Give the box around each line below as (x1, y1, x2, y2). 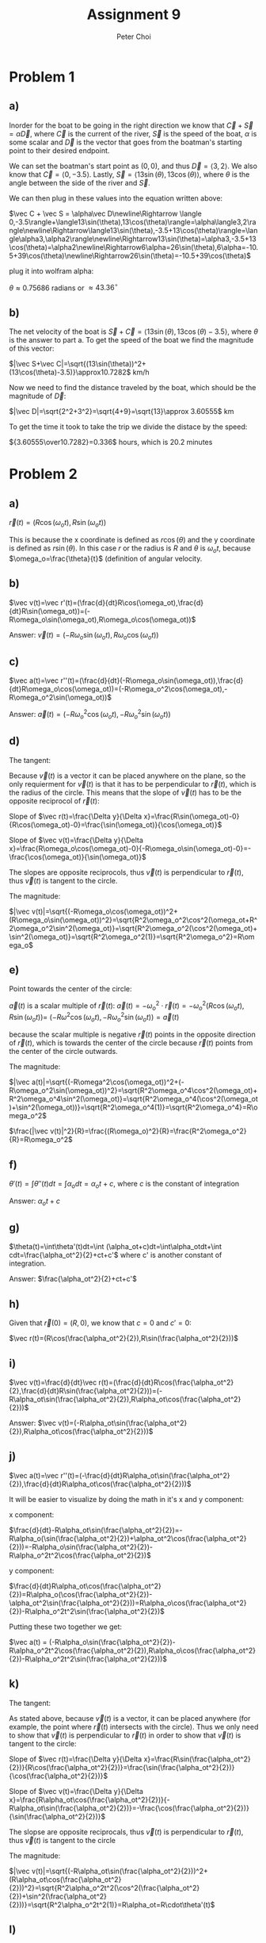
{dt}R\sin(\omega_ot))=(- (9, 606, 90, 615)
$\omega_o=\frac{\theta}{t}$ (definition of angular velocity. (9, 554, 203, 563)
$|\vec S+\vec (9, 359, 55, 369)
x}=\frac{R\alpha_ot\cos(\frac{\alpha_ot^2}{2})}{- (9, 1795, 170, 1804)
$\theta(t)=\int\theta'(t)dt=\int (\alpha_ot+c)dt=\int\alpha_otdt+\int (9, 1242, 222, 1251)
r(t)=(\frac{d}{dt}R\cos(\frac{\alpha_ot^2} (98, 1378, 234, 1387)
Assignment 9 (86, 6, 181, 24)
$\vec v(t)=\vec (9, 597, 59, 607)
